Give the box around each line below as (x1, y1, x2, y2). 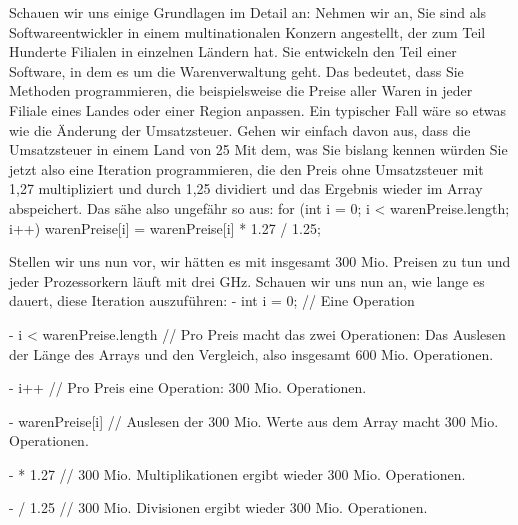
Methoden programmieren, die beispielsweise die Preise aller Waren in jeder (9, 80, 473, 101)
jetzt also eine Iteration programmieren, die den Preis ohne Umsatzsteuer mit (9, 158, 484, 179)
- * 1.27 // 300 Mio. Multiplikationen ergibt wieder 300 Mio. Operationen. (9, 463, 466, 484)
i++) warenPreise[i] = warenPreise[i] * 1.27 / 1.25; (9, 217, 321, 238)
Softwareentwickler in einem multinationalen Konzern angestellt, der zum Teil (9, 21, 486, 42)
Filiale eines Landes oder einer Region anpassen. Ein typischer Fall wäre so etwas (9, 99, 507, 120)
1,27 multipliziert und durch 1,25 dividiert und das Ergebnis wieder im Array (9, 178, 483, 199)
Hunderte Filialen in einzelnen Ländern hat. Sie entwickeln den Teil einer (9, 41, 457, 62)
